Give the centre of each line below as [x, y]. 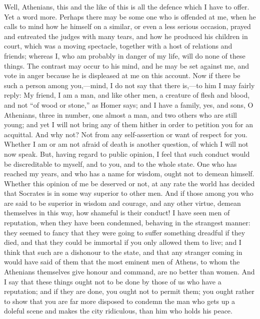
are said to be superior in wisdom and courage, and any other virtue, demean [122, 203]
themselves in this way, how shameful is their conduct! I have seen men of [117, 213]
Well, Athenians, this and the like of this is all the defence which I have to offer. [127, 7]
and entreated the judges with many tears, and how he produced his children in [126, 36]
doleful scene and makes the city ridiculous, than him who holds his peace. [118, 311]
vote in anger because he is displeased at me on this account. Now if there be [122, 75]
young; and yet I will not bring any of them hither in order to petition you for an [129, 124]
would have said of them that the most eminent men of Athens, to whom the [122, 262]
